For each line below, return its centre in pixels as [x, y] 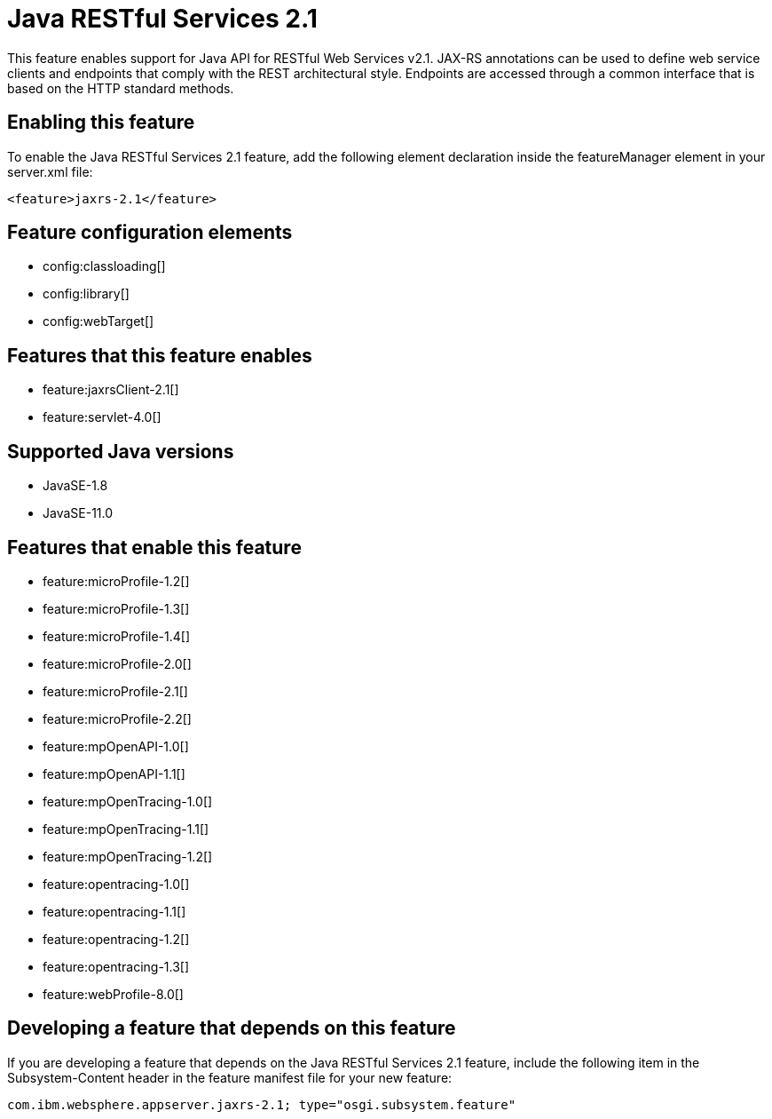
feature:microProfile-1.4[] [117, 636]
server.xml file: [50, 171]
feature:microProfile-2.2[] [117, 718]
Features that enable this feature [154, 547]
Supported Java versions [121, 451]
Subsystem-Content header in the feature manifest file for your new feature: [230, 1077]
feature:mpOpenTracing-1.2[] [128, 856]
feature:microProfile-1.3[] [116, 608]
